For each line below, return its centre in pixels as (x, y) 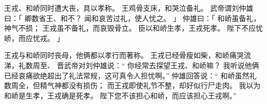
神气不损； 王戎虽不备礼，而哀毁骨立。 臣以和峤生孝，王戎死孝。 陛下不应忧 (133, 28)
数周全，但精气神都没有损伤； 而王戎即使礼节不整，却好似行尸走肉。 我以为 (132, 85)
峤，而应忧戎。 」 (34, 38)
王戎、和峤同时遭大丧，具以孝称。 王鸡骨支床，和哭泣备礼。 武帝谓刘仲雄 (129, 8)
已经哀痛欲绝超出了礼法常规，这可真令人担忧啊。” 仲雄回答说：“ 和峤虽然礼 (130, 75)
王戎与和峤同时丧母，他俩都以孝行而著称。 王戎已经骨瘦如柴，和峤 (117, 55)
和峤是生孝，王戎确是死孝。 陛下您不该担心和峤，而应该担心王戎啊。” (120, 95)
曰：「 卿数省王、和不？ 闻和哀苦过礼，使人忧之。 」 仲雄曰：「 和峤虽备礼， (132, 18)
